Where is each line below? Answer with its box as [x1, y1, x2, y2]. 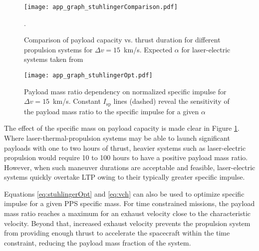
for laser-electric [181, 44, 231, 54]
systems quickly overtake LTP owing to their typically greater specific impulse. [4, 172, 245, 182]
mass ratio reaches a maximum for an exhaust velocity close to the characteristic [4, 208, 251, 219]
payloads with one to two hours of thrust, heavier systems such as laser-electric [4, 142, 246, 153]
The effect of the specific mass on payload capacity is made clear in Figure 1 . [4, 123, 240, 133]
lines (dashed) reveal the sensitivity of [113, 96, 230, 106]
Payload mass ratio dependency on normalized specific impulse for [24, 86, 227, 96]
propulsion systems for [24, 44, 93, 54]
